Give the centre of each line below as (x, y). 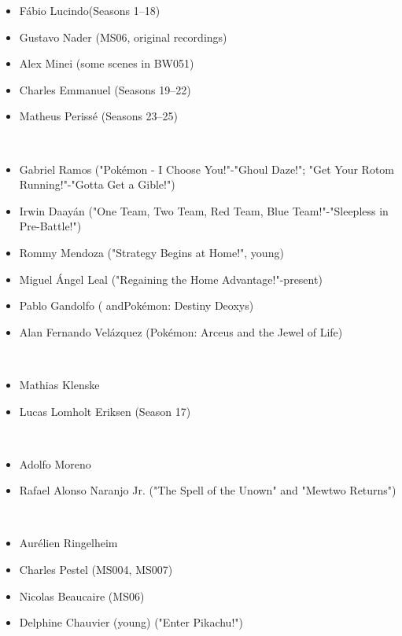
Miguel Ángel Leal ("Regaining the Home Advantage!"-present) (171, 279)
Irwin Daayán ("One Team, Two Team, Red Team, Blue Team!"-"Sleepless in (204, 210)
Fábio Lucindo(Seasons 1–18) (90, 10)
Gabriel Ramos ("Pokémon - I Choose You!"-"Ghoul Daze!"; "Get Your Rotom (207, 169)
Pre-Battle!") (50, 226)
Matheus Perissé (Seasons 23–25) (99, 116)
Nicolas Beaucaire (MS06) (82, 596)
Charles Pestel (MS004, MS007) (96, 570)
